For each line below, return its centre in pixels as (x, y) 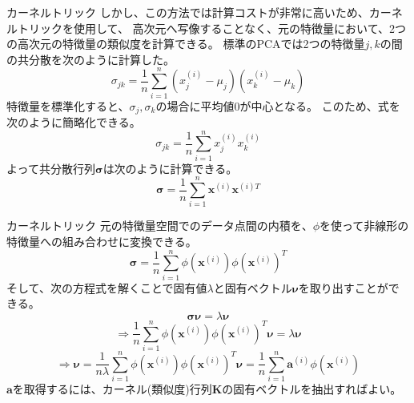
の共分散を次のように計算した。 (90, 59)
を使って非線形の (364, 226)
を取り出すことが (343, 287)
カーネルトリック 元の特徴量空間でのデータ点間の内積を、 (160, 226)
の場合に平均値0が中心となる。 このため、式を (278, 105)
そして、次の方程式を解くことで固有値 (107, 287)
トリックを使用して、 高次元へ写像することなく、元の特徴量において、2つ (211, 28)
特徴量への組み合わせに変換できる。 (102, 241)
